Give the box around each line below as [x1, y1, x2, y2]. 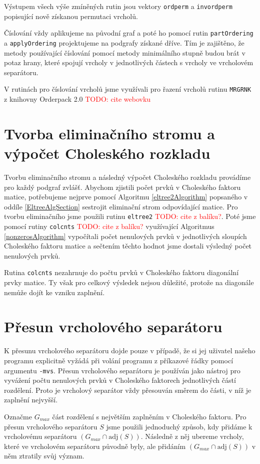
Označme [4, 411, 32, 421]
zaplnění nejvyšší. [4, 394, 58, 405]
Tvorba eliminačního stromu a [4, 123, 215, 143]
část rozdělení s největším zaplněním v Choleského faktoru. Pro [52, 411, 246, 421]
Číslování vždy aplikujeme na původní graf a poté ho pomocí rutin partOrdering [4, 28, 253, 38]
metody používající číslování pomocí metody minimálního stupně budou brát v [4, 47, 245, 58]
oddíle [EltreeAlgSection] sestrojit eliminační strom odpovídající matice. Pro [4, 201, 238, 211]
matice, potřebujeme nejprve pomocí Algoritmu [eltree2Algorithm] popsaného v [4, 191, 248, 202]
